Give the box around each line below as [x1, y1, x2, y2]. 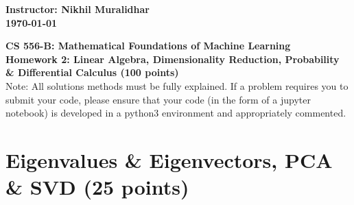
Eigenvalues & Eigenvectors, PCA [5, 145, 333, 173]
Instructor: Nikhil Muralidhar [5, 2, 150, 16]
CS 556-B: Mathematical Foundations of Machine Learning [5, 38, 291, 53]
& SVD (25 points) [5, 173, 189, 201]
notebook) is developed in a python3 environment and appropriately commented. [5, 106, 346, 120]
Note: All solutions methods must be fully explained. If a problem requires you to [5, 78, 349, 93]
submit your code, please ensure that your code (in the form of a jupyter [5, 92, 311, 106]
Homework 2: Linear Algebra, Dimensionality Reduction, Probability [5, 51, 340, 66]
